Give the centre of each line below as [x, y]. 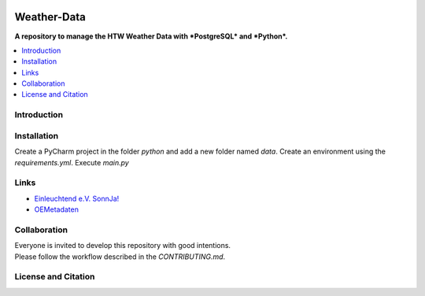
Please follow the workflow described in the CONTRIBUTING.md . [120, 257]
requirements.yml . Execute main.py [72, 162]
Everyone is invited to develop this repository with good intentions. [123, 246]
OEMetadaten [56, 209]
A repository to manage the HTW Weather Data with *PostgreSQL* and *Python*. [151, 36]
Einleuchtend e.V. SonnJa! [77, 198]
